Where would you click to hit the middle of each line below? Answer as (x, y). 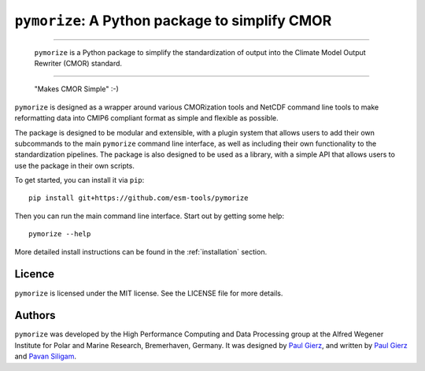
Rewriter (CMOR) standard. (78, 63)
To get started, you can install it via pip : (79, 180)
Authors (35, 315)
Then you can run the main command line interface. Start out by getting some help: (150, 216)
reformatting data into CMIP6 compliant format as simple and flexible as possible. (146, 118)
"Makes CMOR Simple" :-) (77, 89)
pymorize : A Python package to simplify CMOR (173, 20)
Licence (35, 275)
